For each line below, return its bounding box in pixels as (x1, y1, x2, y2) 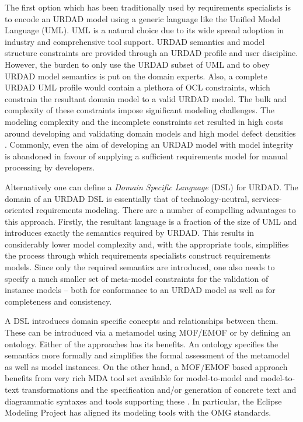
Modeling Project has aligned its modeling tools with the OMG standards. (5, 406, 271, 418)
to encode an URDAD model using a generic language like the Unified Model (5, 12, 281, 25)
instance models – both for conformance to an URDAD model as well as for (5, 284, 276, 296)
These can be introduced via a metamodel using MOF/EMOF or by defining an (5, 326, 291, 339)
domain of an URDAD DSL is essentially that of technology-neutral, (5, 192, 249, 204)
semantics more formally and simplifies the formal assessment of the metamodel (5, 349, 290, 361)
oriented (5, 204, 34, 216)
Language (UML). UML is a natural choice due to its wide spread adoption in (5, 24, 284, 36)
